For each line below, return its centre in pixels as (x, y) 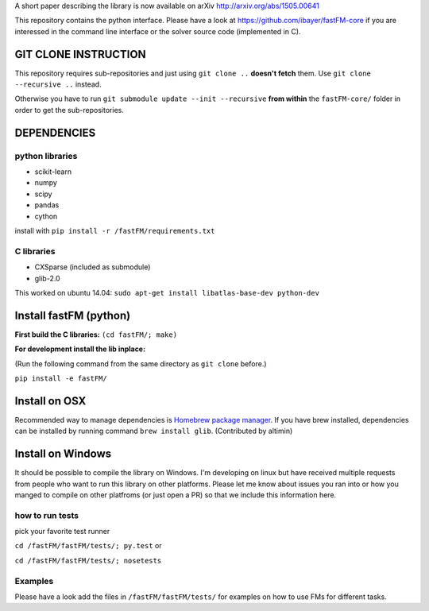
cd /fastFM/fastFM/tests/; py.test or (88, 546)
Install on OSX (50, 401)
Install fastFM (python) (73, 315)
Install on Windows (63, 454)
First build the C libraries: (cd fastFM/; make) (96, 335)
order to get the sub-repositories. (70, 110)
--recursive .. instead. (58, 84)
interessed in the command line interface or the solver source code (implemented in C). (158, 31)
